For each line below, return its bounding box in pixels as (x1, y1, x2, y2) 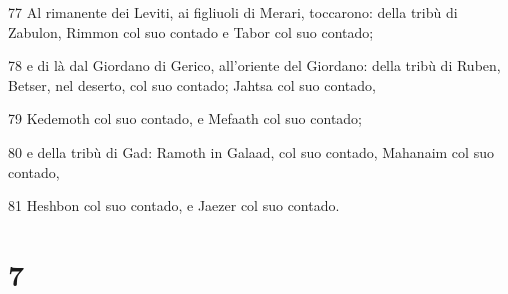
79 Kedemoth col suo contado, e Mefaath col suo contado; (8, 108, 363, 129)
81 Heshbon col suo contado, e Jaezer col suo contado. (8, 195, 340, 216)
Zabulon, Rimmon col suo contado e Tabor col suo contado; (8, 21, 374, 42)
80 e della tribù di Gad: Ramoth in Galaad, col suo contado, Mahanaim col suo (8, 141, 494, 162)
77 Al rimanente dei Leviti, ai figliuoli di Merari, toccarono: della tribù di (8, 2, 458, 22)
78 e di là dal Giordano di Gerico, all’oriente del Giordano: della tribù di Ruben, (8, 55, 501, 76)
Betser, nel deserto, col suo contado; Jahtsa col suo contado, (8, 74, 376, 95)
